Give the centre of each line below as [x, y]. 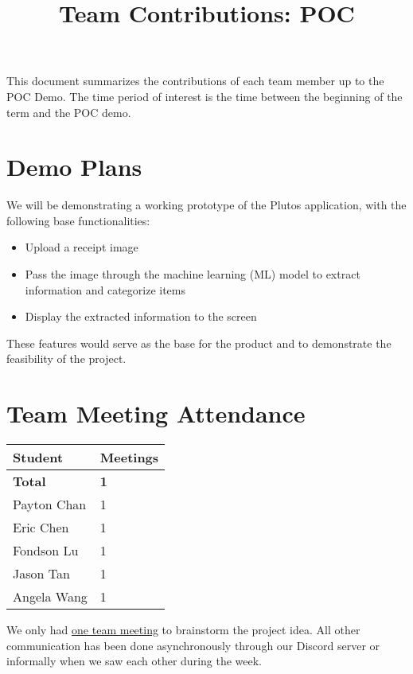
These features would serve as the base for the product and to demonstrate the [199, 343]
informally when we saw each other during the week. [134, 661]
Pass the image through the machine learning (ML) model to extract [193, 274]
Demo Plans [74, 167]
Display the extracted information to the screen [141, 316]
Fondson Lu [46, 551]
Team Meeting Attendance [156, 413]
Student [38, 458]
